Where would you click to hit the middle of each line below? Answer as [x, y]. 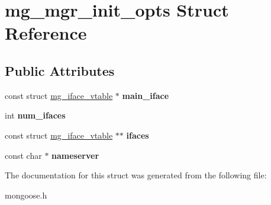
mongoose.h [26, 195]
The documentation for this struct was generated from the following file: [136, 175]
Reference [46, 33]
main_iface [146, 95]
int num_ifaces [35, 115]
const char [23, 155]
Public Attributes [60, 70]
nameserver [75, 155]
